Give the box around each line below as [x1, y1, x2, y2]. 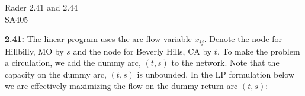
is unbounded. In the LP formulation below [137, 68, 294, 80]
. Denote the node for [204, 33, 282, 45]
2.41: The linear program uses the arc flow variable [5, 33, 192, 45]
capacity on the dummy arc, [5, 68, 107, 80]
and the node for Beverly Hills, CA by [73, 44, 212, 57]
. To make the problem [217, 44, 300, 57]
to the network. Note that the [171, 56, 280, 69]
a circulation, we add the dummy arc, [5, 56, 141, 69]
